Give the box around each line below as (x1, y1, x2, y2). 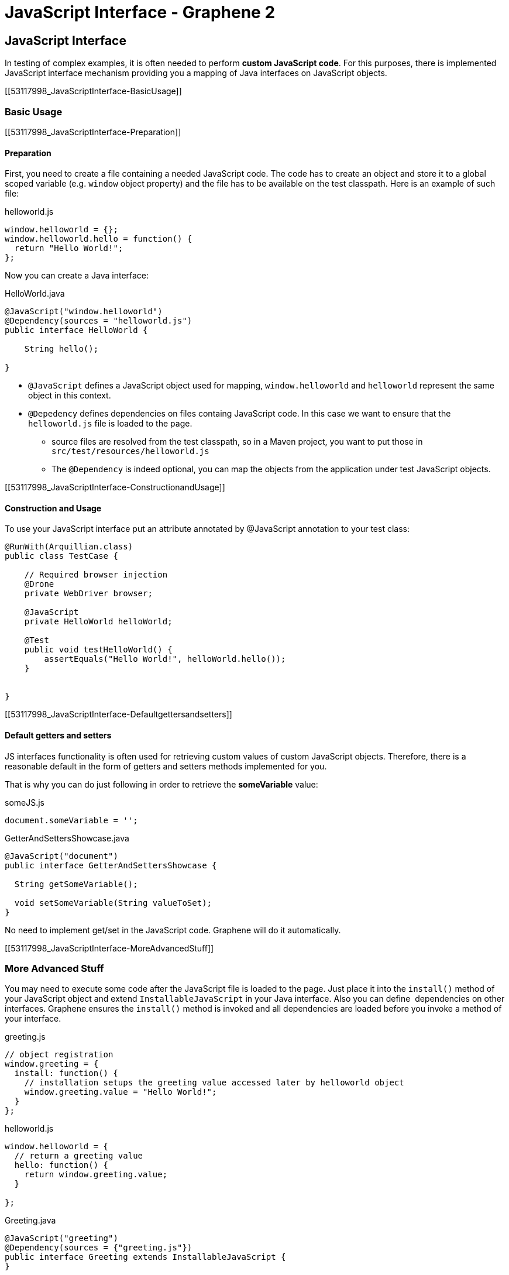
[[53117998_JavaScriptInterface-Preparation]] (5, 126, 181, 137)
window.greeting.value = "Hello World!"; (24, 1087, 217, 1097)
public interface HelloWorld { (5, 325, 148, 335)
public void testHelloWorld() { (24, 645, 173, 655)
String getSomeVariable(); (14, 879, 138, 889)
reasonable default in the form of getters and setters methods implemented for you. (5, 761, 327, 771)
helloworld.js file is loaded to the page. (28, 418, 192, 429)
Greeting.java (5, 1215, 56, 1226)
